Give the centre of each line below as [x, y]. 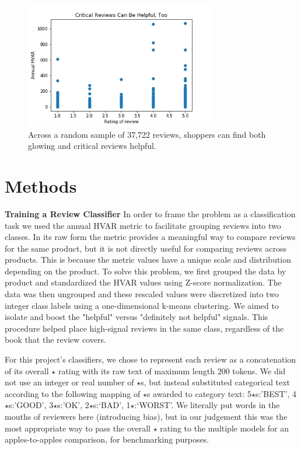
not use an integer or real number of [69, 382]
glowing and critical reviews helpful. [92, 146]
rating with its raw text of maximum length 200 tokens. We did [172, 370]
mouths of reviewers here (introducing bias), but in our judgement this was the [146, 416]
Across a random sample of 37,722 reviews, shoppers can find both [147, 134]
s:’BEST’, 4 [276, 393]
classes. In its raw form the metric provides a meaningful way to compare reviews [150, 237]
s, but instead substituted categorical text [216, 382]
